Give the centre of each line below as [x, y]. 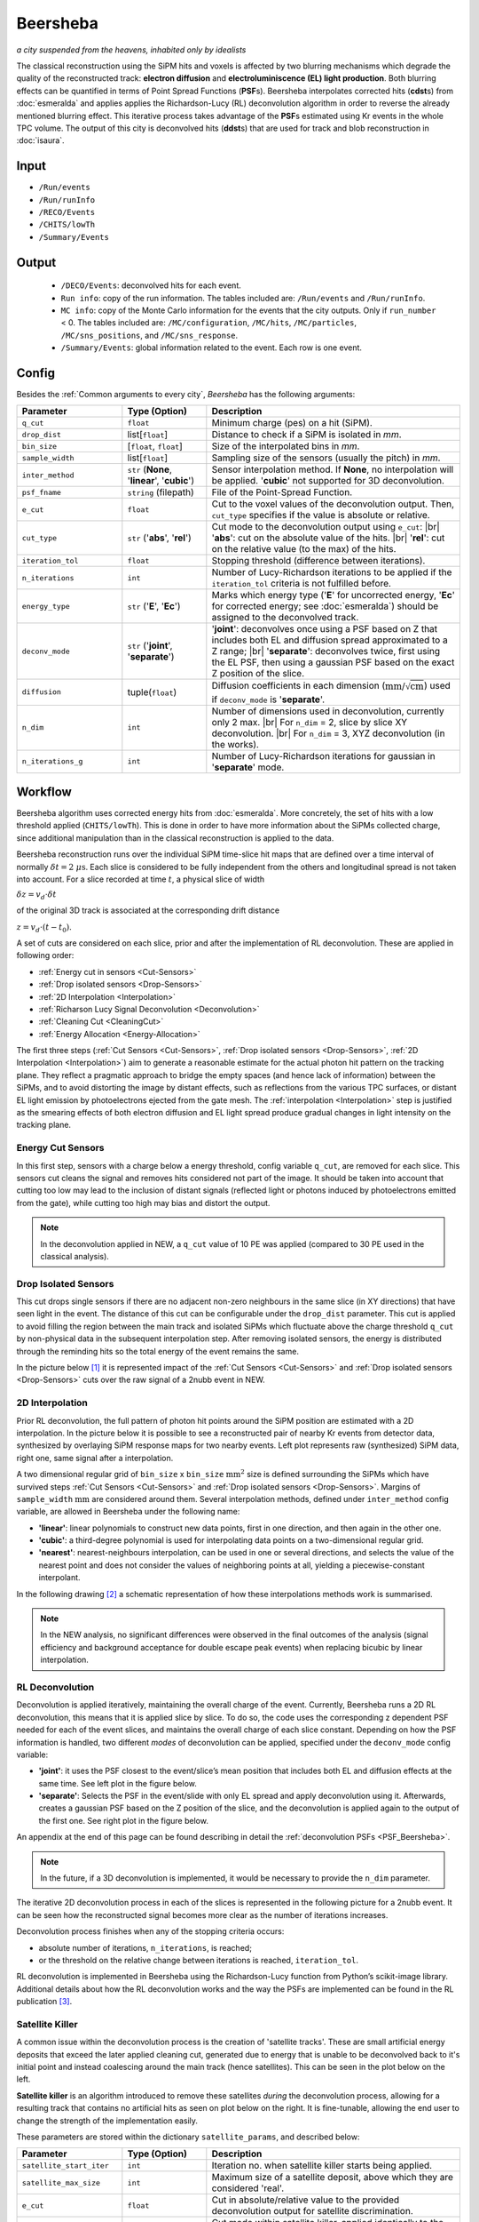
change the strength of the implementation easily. [107, 2121]
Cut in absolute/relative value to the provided [306, 2200]
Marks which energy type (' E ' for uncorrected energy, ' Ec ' [334, 595]
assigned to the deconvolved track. [285, 618]
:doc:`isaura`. [41, 140]
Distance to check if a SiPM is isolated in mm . [306, 435]
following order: [45, 955]
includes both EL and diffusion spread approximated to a [330, 640]
